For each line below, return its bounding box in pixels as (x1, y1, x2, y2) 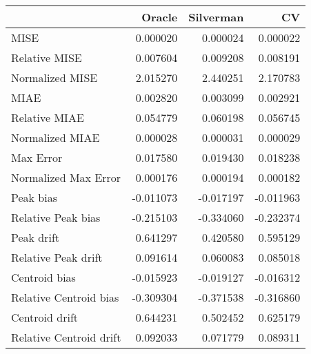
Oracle (141, 9, 178, 25)
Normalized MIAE (11, 129, 100, 145)
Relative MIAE (11, 110, 84, 125)
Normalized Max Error (11, 169, 121, 185)
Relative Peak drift (11, 249, 103, 265)
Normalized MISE (11, 70, 98, 85)
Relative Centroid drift (11, 329, 121, 345)
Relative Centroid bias (11, 289, 119, 305)
